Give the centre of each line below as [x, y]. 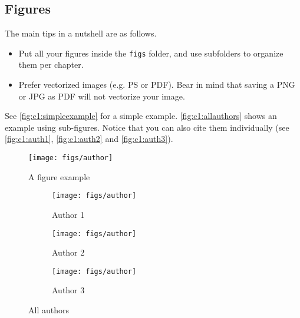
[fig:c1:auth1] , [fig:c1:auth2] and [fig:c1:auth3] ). [89, 139]
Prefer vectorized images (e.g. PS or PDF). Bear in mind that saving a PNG [157, 85]
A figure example [59, 176]
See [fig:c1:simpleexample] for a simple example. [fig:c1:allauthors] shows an [141, 116]
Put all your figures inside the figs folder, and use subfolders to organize [151, 53]
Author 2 [68, 252]
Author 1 [68, 214]
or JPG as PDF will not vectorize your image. [102, 96]
